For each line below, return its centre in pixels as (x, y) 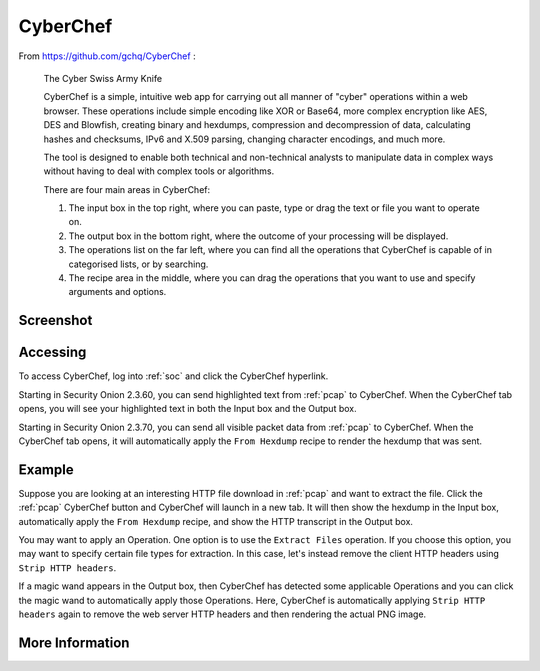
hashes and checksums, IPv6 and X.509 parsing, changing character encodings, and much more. (244, 139)
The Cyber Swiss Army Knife (103, 78)
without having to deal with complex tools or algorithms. (159, 171)
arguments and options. (117, 292)
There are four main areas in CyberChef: (127, 189)
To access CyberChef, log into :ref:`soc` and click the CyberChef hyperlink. (173, 376)
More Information (74, 642)
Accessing (52, 352)
